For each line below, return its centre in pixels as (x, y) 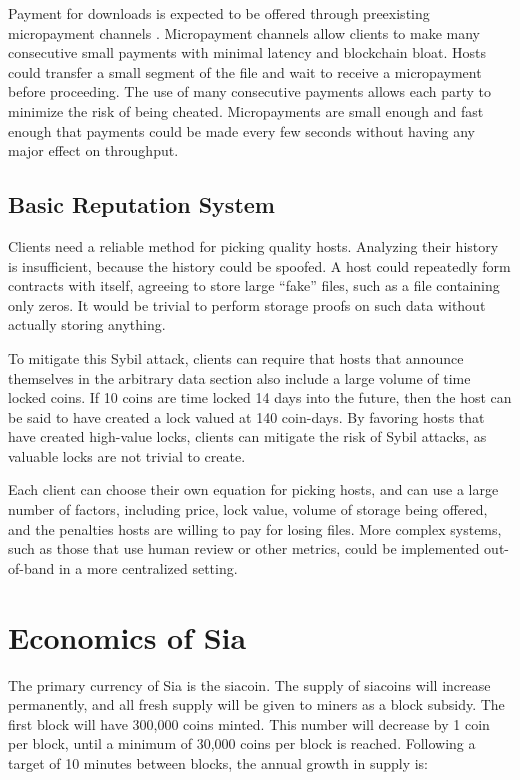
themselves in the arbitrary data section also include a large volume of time (239, 377)
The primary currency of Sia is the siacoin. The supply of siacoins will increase (249, 684)
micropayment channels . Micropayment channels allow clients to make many (244, 32)
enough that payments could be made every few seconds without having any (241, 130)
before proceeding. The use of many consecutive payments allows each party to (249, 91)
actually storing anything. (87, 324)
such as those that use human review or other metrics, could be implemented (244, 548)
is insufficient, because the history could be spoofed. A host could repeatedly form (259, 265)
